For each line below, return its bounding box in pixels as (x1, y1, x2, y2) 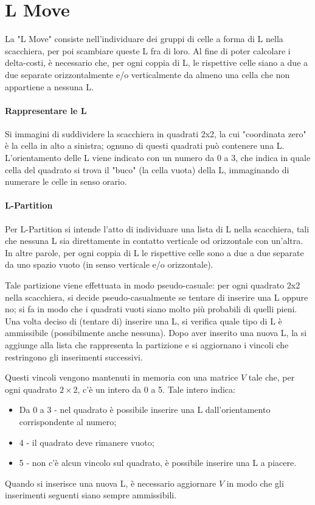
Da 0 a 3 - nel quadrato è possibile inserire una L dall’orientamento (19, 403, 271, 416)
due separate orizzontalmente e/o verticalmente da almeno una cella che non (5, 68, 290, 81)
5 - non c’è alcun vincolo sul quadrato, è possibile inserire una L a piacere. (19, 456, 297, 469)
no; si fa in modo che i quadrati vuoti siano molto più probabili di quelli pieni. (5, 303, 297, 315)
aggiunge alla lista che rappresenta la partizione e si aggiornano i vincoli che (5, 338, 289, 351)
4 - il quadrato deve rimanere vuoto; (19, 435, 154, 448)
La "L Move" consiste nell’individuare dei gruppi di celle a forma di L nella (5, 32, 283, 45)
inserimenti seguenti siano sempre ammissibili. (5, 489, 177, 501)
